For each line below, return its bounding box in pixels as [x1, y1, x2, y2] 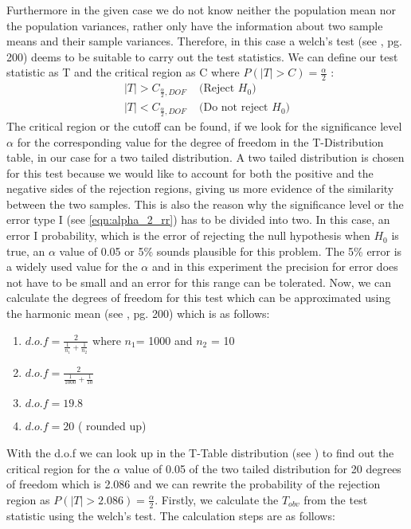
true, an [6, 242, 45, 259]
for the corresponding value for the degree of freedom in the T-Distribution [17, 133, 384, 150]
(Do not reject [199, 102, 268, 114]
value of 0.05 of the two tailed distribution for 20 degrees [123, 460, 401, 476]
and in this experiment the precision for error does [151, 258, 398, 275]
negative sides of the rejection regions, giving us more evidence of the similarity [6, 180, 394, 197]
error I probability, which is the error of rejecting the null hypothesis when [6, 227, 370, 244]
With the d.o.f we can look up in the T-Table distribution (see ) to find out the [6, 445, 394, 461]
